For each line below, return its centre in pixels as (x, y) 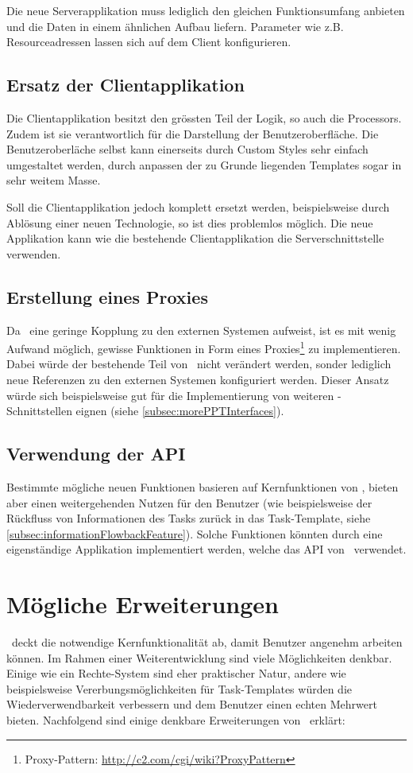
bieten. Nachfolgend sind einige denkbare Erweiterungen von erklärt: (176, 720)
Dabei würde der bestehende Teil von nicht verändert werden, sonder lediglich (199, 364)
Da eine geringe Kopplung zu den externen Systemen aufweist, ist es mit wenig (201, 330)
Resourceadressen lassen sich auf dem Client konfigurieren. (149, 42)
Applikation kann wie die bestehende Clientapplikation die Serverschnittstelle (195, 238)
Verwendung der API (96, 454)
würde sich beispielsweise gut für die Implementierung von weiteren (170, 395)
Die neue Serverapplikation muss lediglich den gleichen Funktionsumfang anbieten (206, 10)
